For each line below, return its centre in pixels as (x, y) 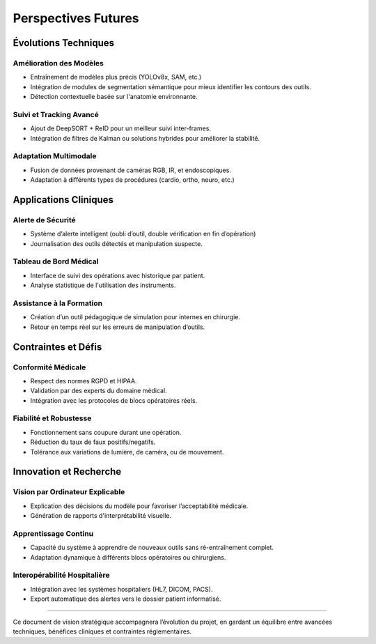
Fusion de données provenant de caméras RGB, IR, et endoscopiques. (131, 170)
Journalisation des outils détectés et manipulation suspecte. (117, 243)
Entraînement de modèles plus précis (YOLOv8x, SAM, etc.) (116, 77)
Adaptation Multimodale (55, 156)
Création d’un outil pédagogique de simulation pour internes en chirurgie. (135, 317)
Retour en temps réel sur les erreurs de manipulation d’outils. (118, 327)
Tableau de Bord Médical (56, 261)
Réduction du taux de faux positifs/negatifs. (93, 442)
